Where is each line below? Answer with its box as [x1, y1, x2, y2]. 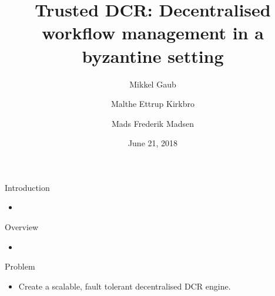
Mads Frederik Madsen [111, 117, 194, 129]
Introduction [5, 181, 50, 193]
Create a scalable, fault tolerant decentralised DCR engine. [18, 280, 231, 292]
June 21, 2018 [128, 137, 178, 149]
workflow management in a [42, 21, 264, 45]
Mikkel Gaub [129, 78, 176, 90]
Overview [5, 221, 39, 233]
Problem [5, 260, 35, 273]
